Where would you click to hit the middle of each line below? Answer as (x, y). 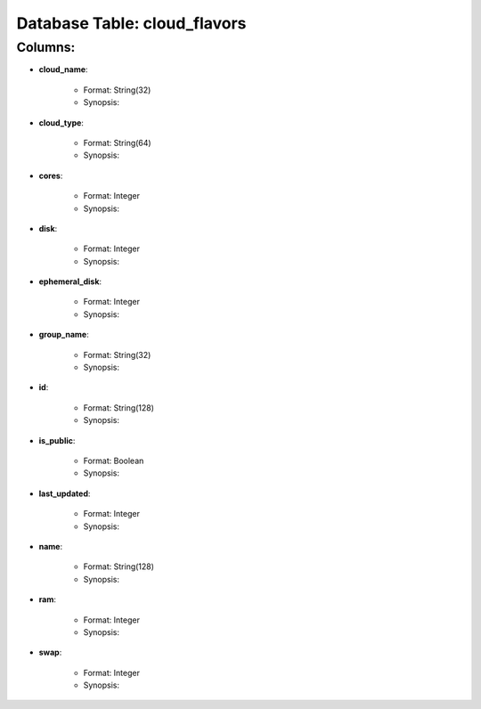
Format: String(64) (117, 143)
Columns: (46, 47)
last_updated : (65, 493)
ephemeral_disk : (70, 281)
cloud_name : (63, 69)
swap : (50, 652)
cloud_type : (61, 122)
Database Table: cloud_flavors (131, 23)
